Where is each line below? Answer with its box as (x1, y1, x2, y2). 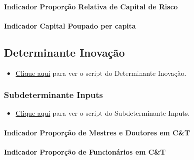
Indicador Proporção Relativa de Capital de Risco (4, 1, 178, 11)
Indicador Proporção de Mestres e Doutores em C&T (4, 127, 190, 137)
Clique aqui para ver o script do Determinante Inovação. (15, 67, 187, 78)
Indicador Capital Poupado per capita (4, 20, 136, 31)
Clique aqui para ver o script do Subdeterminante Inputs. (15, 108, 190, 118)
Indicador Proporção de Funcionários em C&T (4, 146, 166, 157)
